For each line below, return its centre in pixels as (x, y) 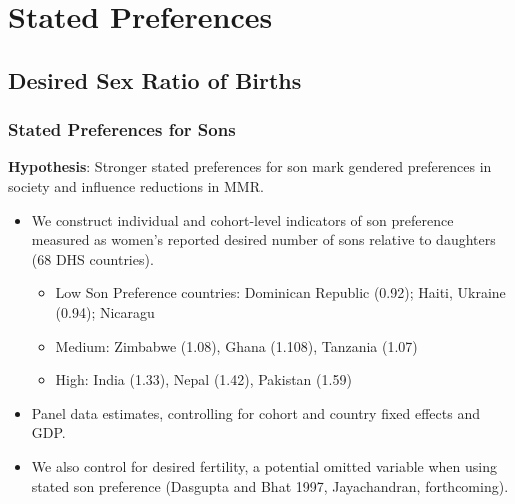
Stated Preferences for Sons (122, 129)
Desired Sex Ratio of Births (155, 79)
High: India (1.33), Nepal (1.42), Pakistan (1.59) (203, 379)
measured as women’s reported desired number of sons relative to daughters (263, 239)
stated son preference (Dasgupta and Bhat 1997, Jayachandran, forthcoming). (270, 485)
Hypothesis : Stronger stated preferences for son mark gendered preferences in (250, 166)
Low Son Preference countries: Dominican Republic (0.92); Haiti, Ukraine (280, 292)
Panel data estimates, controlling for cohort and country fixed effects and (255, 412)
